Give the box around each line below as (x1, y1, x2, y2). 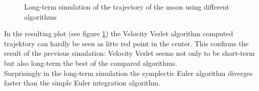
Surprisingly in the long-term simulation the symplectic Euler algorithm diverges (4, 67, 253, 78)
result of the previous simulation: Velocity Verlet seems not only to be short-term (4, 48, 255, 58)
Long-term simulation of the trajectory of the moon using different (24, 2, 229, 12)
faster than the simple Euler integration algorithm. (4, 77, 160, 88)
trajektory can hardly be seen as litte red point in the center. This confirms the (4, 38, 249, 48)
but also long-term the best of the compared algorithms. (4, 57, 178, 68)
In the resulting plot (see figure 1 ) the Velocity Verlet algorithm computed (4, 28, 233, 39)
